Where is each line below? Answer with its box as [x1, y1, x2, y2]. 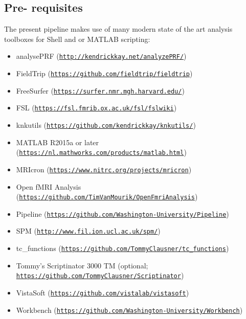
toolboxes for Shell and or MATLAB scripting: [4, 33, 150, 44]
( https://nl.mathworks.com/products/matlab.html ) [16, 147, 187, 157]
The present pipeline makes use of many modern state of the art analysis [4, 24, 233, 34]
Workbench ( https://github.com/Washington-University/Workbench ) [16, 304, 243, 315]
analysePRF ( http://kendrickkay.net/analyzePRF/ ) [16, 51, 187, 61]
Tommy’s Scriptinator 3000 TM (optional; [16, 260, 148, 270]
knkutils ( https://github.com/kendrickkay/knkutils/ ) [16, 120, 196, 130]
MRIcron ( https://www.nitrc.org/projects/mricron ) [16, 164, 192, 174]
